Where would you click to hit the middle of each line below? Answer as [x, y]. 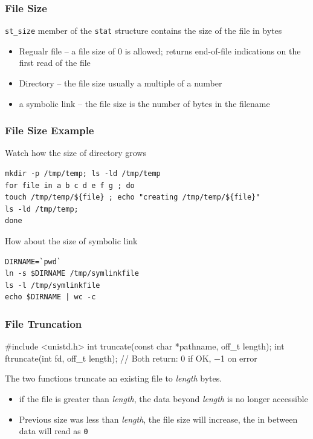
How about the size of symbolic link [71, 241]
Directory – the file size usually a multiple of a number [121, 83]
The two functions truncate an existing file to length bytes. [114, 378]
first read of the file [55, 63]
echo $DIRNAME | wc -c [50, 297]
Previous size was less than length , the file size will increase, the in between [158, 419]
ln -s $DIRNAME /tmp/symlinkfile [72, 274]
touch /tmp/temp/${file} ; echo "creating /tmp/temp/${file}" [133, 197]
